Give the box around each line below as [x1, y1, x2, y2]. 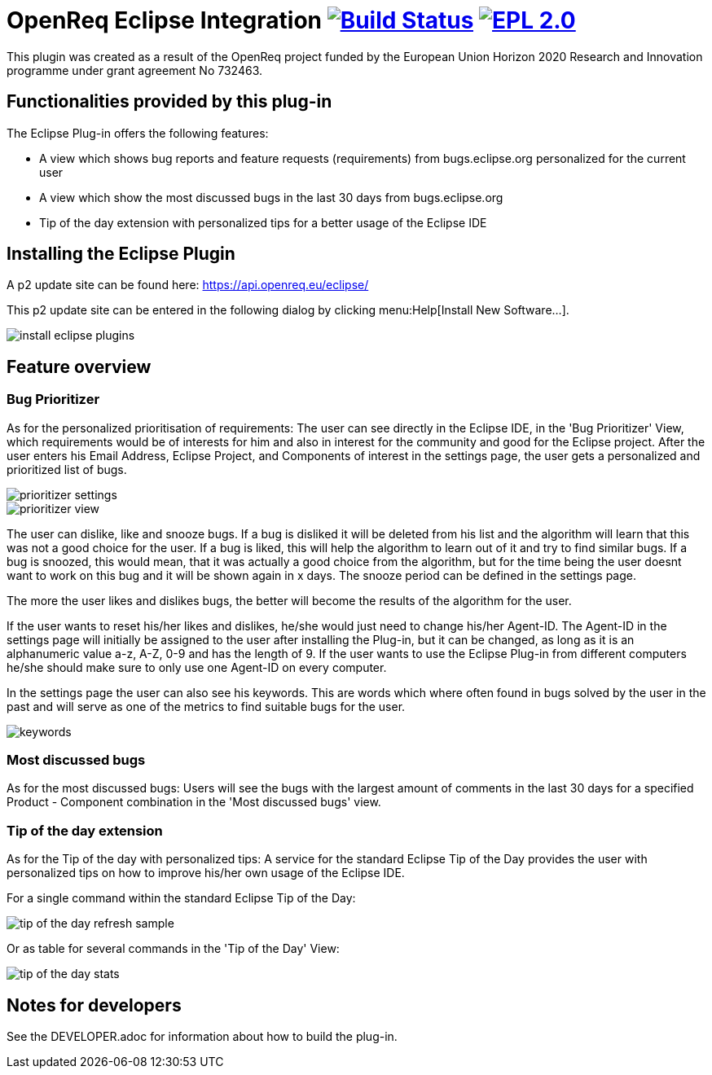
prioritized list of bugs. [7, 462, 127, 476]
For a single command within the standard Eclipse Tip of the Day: [7, 891, 356, 906]
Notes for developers [7, 994, 182, 1016]
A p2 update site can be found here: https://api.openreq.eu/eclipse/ [7, 278, 369, 292]
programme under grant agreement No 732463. [7, 63, 263, 77]
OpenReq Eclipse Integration [7, 7, 323, 34]
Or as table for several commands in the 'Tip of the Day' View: [7, 941, 340, 956]
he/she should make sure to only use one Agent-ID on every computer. [7, 660, 387, 674]
